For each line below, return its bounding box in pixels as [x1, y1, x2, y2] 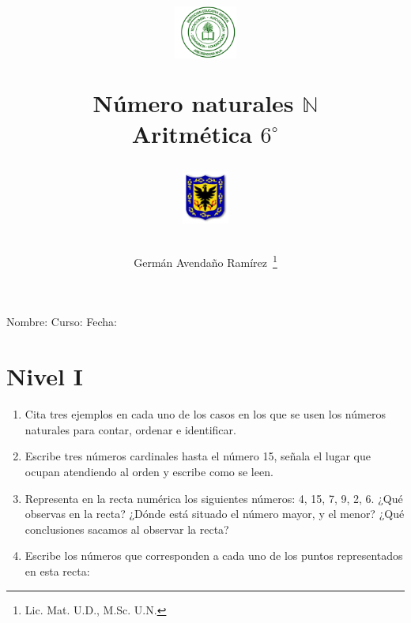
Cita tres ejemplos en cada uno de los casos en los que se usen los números [25, 406, 386, 422]
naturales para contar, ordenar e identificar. [25, 421, 236, 437]
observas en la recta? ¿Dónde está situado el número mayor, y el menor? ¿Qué [25, 505, 405, 522]
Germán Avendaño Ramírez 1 [134, 252, 277, 270]
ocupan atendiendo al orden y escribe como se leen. [25, 463, 273, 479]
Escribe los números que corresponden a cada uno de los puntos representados [25, 547, 403, 564]
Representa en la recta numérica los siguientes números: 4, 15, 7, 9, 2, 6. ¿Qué [25, 490, 403, 506]
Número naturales [92, 86, 294, 118]
